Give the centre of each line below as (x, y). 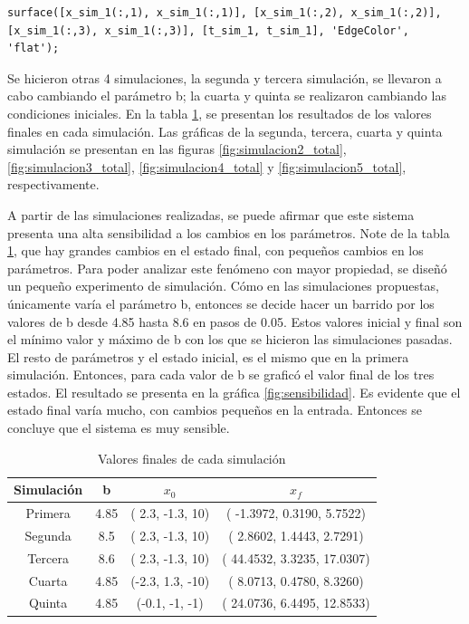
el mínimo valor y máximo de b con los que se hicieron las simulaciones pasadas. (230, 339)
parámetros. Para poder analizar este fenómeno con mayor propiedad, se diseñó (227, 268)
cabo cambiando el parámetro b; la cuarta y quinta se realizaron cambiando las (227, 96)
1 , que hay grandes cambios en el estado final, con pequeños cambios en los (215, 250)
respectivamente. (53, 184)
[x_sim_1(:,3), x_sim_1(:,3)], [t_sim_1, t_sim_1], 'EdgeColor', (208, 30)
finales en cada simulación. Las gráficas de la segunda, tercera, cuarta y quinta (225, 131)
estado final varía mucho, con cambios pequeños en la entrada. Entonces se (215, 410)
